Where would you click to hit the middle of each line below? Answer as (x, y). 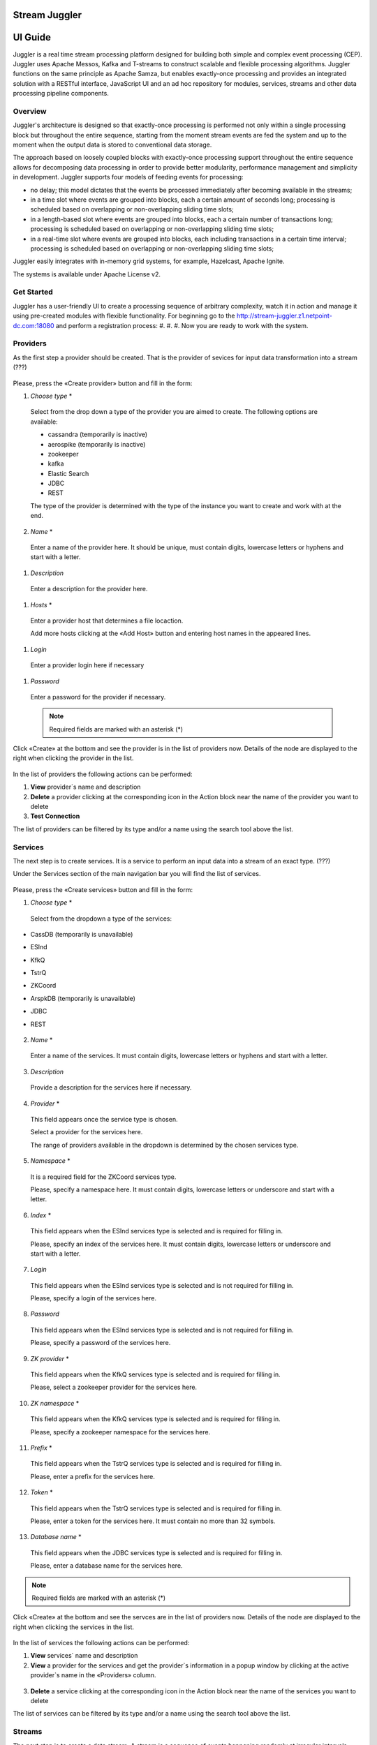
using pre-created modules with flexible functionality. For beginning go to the (124, 316)
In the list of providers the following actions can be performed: (103, 774)
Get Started (33, 292)
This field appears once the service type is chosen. (104, 1119)
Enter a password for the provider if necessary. (98, 697)
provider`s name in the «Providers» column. (93, 1675)
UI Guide (32, 37)
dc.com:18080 (34, 325)
